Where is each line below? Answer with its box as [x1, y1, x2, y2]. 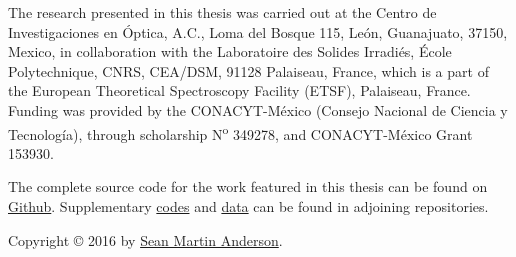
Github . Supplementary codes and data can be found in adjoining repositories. [8, 196, 489, 216]
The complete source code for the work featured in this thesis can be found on [8, 176, 488, 197]
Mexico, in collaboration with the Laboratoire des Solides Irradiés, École [8, 41, 452, 62]
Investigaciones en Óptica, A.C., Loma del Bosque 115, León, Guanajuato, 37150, [8, 21, 508, 42]
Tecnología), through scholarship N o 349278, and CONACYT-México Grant [8, 120, 473, 144]
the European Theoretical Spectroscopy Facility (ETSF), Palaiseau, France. [8, 80, 471, 101]
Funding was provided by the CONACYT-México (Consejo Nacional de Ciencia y [8, 99, 508, 120]
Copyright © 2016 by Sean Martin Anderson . [8, 229, 283, 250]
